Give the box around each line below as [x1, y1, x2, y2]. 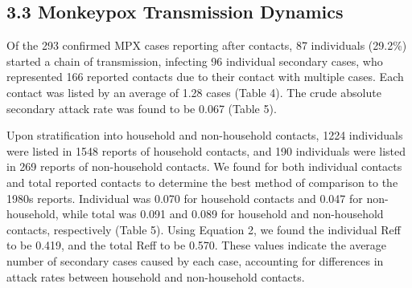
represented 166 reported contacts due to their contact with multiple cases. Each [6, 68, 404, 85]
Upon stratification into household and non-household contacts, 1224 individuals [6, 127, 403, 144]
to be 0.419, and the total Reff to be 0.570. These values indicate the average [6, 237, 387, 254]
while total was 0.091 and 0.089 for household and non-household [62, 205, 384, 222]
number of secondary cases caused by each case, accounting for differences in [6, 252, 384, 269]
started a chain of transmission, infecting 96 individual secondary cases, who [6, 52, 383, 69]
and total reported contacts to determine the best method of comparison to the [6, 173, 398, 190]
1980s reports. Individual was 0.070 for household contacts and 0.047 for [6, 189, 363, 206]
